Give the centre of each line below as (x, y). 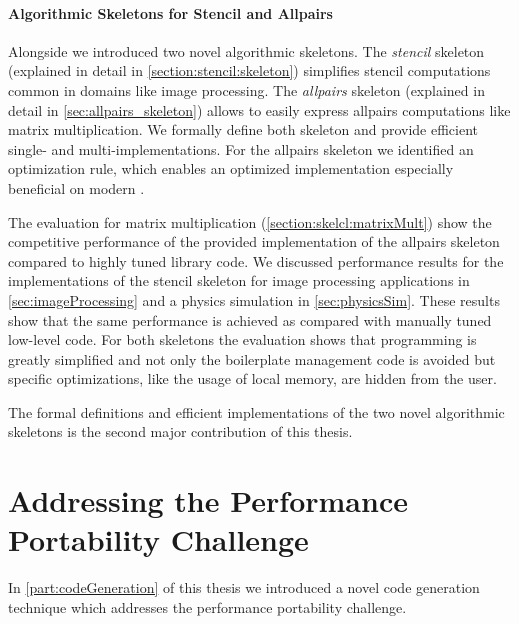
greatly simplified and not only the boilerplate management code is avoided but (252, 358)
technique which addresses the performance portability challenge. (207, 606)
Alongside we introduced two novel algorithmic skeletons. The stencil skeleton (246, 50)
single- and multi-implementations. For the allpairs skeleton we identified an (241, 148)
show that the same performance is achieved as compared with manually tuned (250, 319)
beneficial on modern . (76, 187)
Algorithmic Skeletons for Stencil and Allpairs (170, 12)
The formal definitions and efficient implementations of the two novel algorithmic (256, 411)
